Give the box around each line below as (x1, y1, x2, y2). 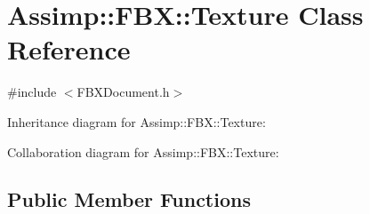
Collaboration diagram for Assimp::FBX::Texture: (7, 142, 279, 161)
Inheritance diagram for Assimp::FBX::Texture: (7, 112, 266, 131)
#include (7, 83, 57, 101)
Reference (7, 31, 131, 67)
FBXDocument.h (76, 83, 170, 101)
